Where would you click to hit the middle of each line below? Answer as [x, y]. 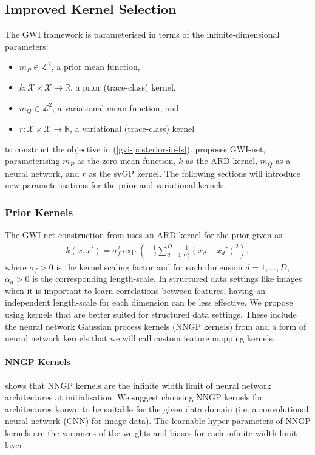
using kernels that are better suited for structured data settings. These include [151, 314]
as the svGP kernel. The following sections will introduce [195, 173]
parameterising [32, 161]
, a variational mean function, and [116, 107]
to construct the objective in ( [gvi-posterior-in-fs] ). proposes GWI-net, [135, 149]
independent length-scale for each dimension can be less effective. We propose [149, 302]
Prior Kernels [39, 212]
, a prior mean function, [96, 67]
